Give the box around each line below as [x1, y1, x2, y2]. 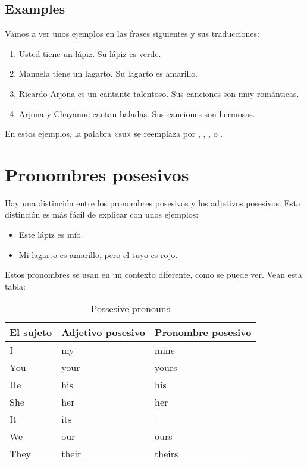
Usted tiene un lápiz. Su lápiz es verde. [18, 47, 161, 59]
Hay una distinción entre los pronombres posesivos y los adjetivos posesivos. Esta [5, 196, 301, 209]
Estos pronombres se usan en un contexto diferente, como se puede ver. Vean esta [5, 268, 302, 281]
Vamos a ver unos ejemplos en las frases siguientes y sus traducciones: [5, 27, 259, 40]
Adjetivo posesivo [61, 325, 146, 340]
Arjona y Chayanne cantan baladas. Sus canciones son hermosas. [18, 107, 255, 120]
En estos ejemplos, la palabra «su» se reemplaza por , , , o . [5, 127, 223, 140]
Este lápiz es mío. [18, 228, 83, 241]
